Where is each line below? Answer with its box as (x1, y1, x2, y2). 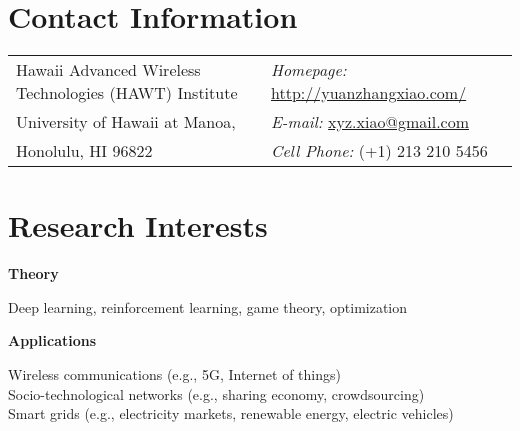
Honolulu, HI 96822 (16, 139, 153, 163)
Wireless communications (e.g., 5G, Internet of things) (8, 364, 341, 385)
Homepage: (271, 58, 347, 82)
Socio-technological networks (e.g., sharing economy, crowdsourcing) (8, 383, 425, 404)
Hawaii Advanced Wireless (16, 58, 201, 82)
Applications (8, 330, 97, 351)
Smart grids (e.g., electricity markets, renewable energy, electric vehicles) (8, 403, 454, 424)
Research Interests (8, 205, 268, 246)
